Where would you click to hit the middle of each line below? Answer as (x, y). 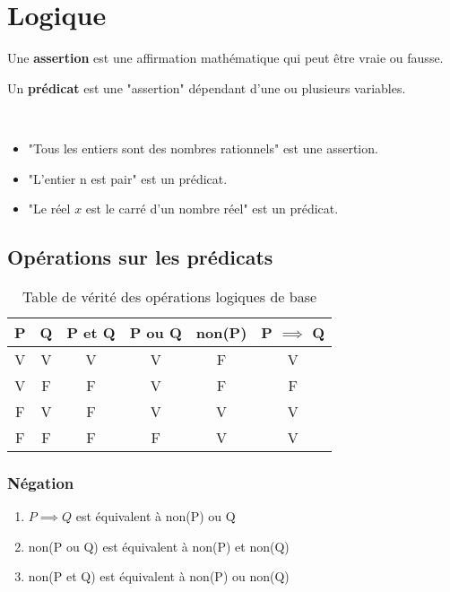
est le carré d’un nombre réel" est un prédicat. (212, 209)
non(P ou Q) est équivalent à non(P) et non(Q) (159, 546)
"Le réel (49, 209)
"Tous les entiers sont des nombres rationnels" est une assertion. (203, 148)
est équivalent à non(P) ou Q (156, 516)
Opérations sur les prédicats (140, 257)
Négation (41, 482)
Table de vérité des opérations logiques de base (170, 296)
